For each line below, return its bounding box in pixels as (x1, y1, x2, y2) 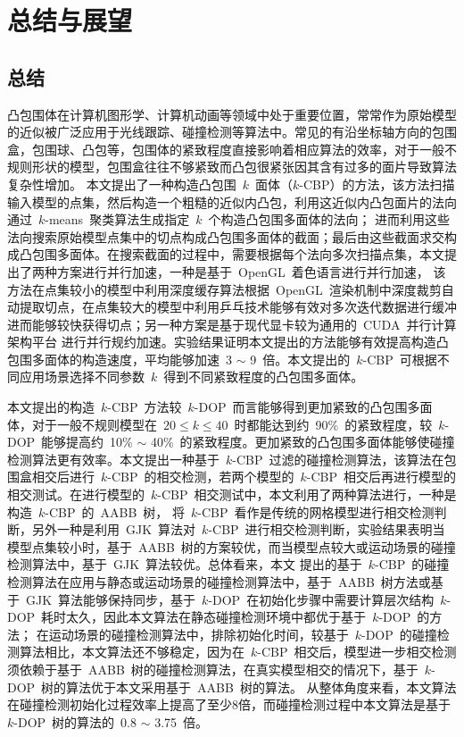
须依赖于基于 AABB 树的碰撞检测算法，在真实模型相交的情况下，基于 (7, 659, 418, 678)
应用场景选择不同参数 (19, 367, 145, 386)
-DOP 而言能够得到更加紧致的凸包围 (194, 398, 408, 416)
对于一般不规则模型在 (31, 415, 157, 433)
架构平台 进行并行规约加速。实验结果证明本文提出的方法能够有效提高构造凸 (7, 332, 449, 351)
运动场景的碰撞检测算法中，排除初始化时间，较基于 (48, 624, 349, 643)
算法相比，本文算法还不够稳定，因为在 (19, 642, 244, 661)
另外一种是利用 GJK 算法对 (31, 520, 196, 539)
